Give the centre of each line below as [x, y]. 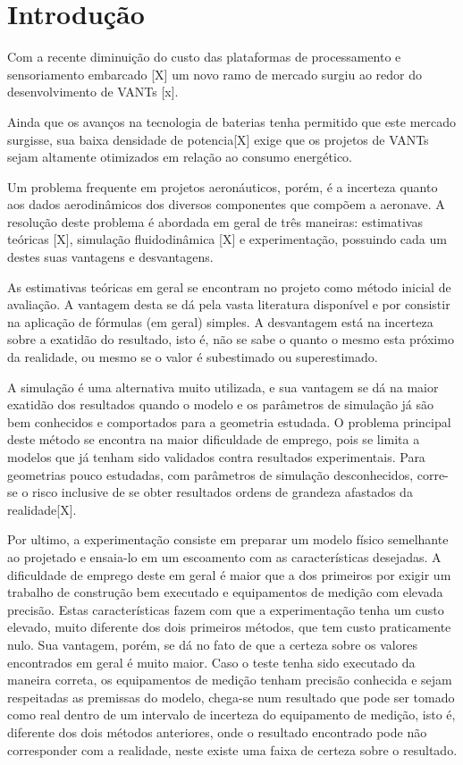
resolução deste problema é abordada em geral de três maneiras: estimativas [215, 221]
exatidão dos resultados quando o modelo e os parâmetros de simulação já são [221, 404]
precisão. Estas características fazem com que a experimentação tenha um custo [226, 609]
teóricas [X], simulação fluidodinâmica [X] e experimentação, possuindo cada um [227, 239]
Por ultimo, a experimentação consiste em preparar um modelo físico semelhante [228, 539]
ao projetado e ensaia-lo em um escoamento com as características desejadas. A [224, 556]
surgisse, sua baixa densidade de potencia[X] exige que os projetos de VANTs [218, 139]
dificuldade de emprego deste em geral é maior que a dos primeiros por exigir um [229, 574]
